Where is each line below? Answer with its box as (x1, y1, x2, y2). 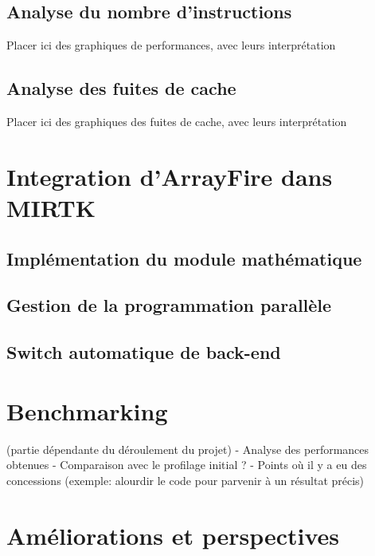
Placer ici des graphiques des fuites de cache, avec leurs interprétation (6, 113, 347, 129)
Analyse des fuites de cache (6, 76, 236, 101)
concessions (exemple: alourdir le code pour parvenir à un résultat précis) (6, 471, 365, 488)
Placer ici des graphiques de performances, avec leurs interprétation (6, 37, 336, 53)
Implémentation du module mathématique (6, 246, 362, 270)
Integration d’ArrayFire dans (6, 160, 333, 192)
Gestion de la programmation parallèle (6, 293, 332, 317)
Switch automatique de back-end (6, 340, 281, 365)
